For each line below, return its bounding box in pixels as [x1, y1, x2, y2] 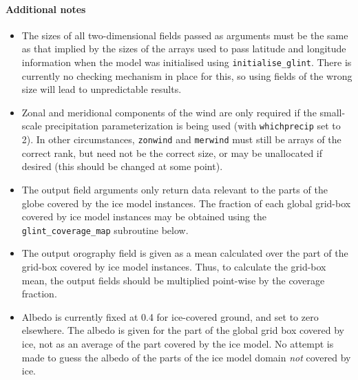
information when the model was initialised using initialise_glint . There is [21, 54, 352, 69]
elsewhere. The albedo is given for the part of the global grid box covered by [21, 323, 344, 337]
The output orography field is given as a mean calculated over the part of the [21, 246, 348, 260]
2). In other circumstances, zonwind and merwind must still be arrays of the [21, 132, 341, 147]
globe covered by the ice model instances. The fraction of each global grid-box [21, 196, 351, 210]
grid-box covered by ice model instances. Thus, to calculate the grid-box [21, 259, 326, 273]
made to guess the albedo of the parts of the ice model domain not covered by [21, 350, 351, 364]
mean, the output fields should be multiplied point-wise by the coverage [21, 273, 325, 287]
